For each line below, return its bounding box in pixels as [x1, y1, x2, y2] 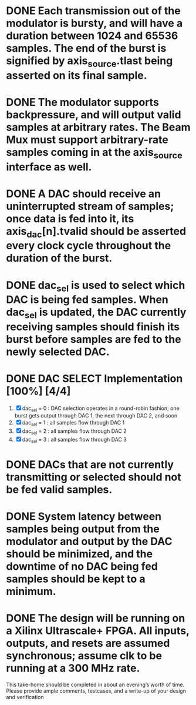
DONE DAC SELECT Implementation [6, 372, 183, 385]
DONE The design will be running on [6, 612, 185, 625]
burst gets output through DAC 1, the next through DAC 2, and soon [14, 412, 178, 419]
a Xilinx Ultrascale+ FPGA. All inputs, [6, 624, 190, 637]
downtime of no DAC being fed [6, 560, 158, 573]
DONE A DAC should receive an [6, 187, 161, 201]
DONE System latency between [6, 510, 162, 523]
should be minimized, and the [6, 547, 153, 561]
